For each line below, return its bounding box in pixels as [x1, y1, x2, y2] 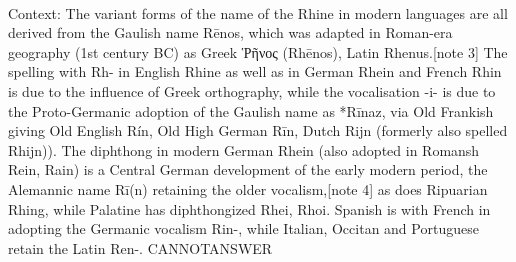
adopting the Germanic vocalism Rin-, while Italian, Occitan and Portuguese [8, 218, 479, 239]
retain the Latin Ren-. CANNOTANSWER [8, 237, 273, 258]
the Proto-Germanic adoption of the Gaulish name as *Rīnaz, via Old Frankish [8, 100, 494, 121]
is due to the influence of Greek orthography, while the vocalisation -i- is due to [8, 80, 496, 101]
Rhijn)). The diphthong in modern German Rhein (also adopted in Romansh [8, 139, 480, 160]
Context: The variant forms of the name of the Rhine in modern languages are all [8, 2, 508, 23]
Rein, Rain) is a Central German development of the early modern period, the [8, 159, 488, 180]
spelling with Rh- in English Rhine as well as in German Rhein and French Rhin [8, 61, 502, 82]
